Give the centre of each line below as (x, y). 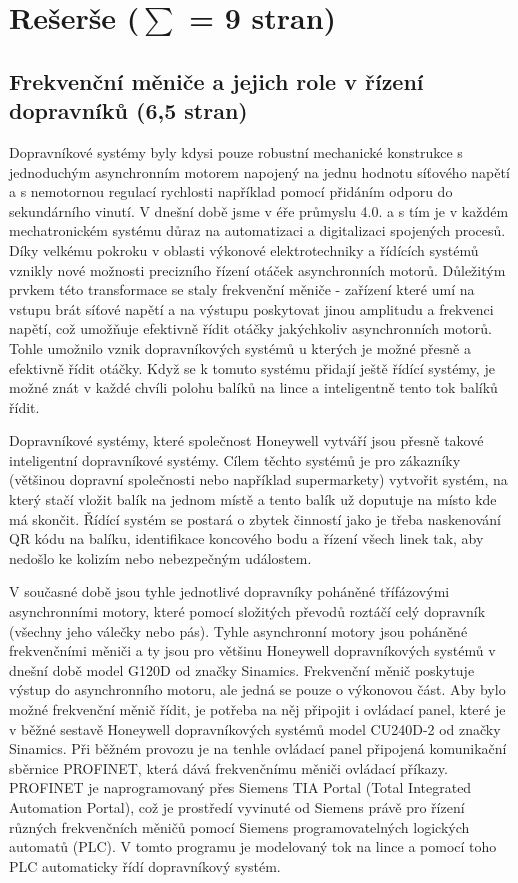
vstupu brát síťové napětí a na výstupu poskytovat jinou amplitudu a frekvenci (251, 308)
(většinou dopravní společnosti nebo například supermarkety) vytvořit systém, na (258, 479)
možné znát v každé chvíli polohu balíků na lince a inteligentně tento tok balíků (253, 387)
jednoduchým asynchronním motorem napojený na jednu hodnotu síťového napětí (259, 171)
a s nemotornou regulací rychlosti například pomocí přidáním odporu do (231, 191)
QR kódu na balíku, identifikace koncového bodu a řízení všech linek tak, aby (246, 538)
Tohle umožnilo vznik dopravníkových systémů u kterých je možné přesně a (240, 347)
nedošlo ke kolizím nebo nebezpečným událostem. (160, 557)
